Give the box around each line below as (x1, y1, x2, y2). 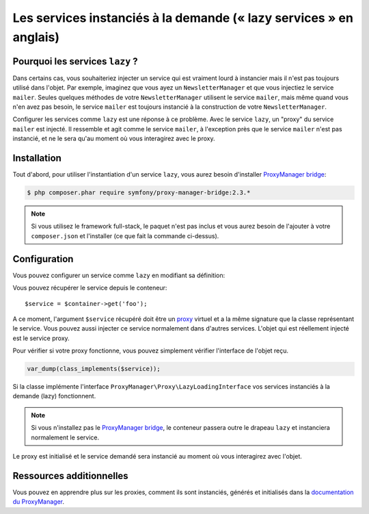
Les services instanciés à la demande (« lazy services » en (12, 10, 353, 25)
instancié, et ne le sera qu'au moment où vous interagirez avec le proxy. (12, 134, 215, 143)
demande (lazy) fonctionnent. (12, 392, 96, 400)
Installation (12, 153, 61, 164)
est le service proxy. (12, 334, 70, 342)
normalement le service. (31, 433, 100, 441)
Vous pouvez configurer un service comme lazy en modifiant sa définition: (12, 271, 225, 279)
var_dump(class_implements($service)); (27, 365, 161, 373)
